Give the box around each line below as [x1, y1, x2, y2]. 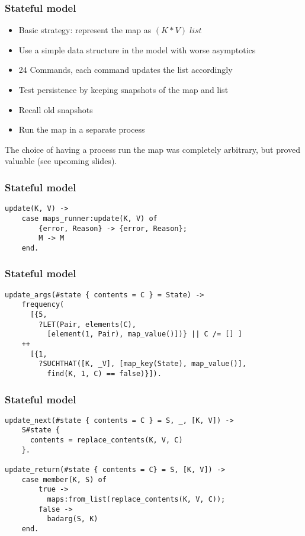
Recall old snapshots [18, 103, 93, 115]
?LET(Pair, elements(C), [38, 320, 136, 329]
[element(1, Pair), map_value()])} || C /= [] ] [47, 330, 242, 339]
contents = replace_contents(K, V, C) [30, 436, 183, 445]
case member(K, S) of [21, 475, 107, 484]
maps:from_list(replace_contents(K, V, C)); [47, 495, 226, 504]
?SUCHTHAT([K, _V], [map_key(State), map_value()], [38, 360, 247, 368]
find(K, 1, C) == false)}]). [47, 369, 162, 378]
